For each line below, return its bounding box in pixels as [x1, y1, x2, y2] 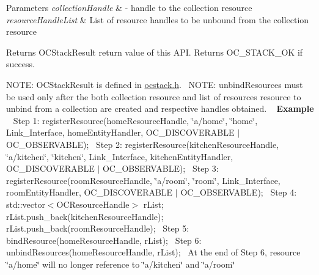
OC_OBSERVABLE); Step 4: [180, 186, 297, 199]
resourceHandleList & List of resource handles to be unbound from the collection [6, 13, 309, 26]
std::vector [6, 197, 45, 210]
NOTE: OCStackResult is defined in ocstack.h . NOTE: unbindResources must [6, 78, 303, 90]
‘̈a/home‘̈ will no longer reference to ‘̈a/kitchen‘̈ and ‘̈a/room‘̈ [6, 257, 235, 270]
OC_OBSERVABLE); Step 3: [102, 162, 219, 175]
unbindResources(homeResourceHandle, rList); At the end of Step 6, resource [6, 246, 301, 258]
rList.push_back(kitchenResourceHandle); [6, 210, 164, 222]
